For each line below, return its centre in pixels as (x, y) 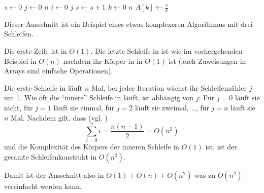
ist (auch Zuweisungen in (207, 61)
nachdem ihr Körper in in (103, 61)
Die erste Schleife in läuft (43, 87)
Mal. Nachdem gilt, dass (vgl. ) (59, 117)
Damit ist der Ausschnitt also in (54, 175)
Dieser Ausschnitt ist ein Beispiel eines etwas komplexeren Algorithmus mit (121, 24)
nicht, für (19, 107)
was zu (205, 175)
